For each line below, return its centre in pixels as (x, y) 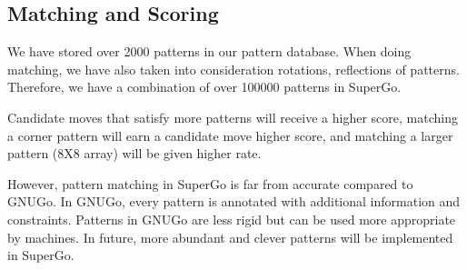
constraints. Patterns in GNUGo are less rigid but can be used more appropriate (232, 219)
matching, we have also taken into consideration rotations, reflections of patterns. (233, 69)
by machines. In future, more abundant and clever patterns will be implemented (230, 237)
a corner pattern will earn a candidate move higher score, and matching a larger (230, 135)
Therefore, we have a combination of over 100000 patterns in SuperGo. (204, 87)
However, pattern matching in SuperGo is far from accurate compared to (210, 183)
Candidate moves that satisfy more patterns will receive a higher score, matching (233, 117)
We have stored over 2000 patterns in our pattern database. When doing (209, 51)
